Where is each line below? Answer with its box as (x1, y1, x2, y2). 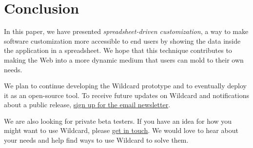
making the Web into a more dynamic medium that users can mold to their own (4, 54, 244, 65)
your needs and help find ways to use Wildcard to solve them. (4, 135, 189, 145)
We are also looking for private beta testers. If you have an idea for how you (4, 115, 232, 126)
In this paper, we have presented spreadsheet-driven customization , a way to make (4, 26, 249, 36)
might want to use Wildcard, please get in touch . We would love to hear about (4, 125, 238, 135)
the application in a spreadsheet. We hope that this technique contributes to (4, 45, 232, 55)
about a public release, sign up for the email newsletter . (4, 99, 171, 110)
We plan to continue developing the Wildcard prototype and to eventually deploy (4, 81, 247, 91)
